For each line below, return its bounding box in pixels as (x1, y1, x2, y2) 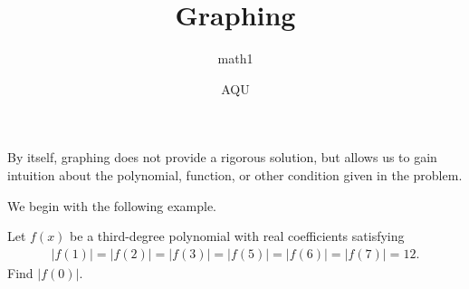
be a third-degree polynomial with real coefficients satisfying (70, 226, 405, 246)
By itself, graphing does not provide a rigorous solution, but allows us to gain (7, 148, 437, 167)
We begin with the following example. (7, 196, 217, 215)
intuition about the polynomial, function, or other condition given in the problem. (7, 165, 463, 184)
